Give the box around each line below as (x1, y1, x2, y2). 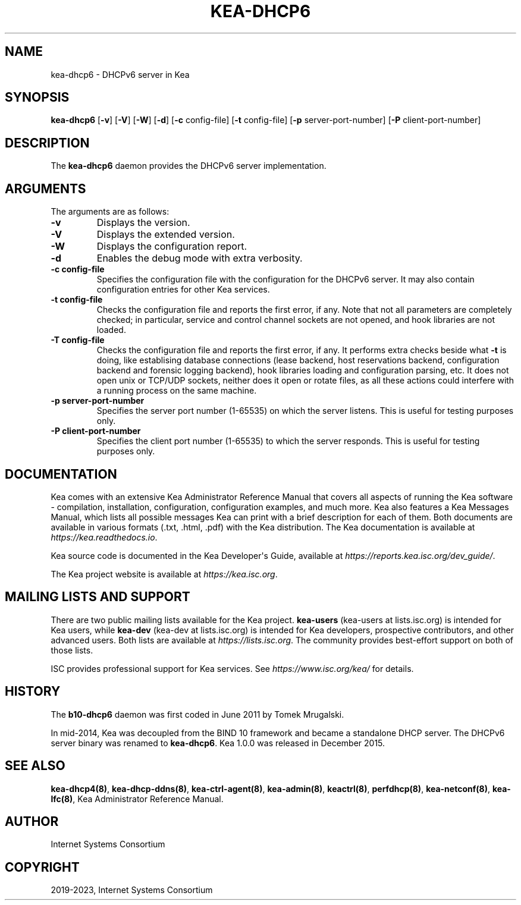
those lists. (51, 645, 93, 655)
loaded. (96, 325, 126, 335)
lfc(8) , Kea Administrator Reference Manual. (51, 793, 224, 804)
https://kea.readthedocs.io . (51, 532, 158, 542)
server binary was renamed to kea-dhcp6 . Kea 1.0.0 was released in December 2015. (51, 737, 385, 748)
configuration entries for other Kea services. (96, 284, 270, 295)
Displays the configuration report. (96, 240, 247, 253)
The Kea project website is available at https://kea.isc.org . (51, 568, 278, 579)
